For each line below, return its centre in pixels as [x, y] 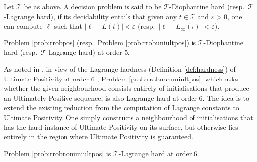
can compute [23, 26]
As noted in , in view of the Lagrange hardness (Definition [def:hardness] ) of [120, 68]
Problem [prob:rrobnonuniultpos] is [58, 153]
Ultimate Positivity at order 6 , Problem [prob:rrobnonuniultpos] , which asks [121, 78]
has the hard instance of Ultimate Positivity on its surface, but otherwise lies [121, 127]
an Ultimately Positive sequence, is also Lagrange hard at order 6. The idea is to [127, 98]
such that [68, 26]
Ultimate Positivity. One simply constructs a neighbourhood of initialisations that [128, 117]
